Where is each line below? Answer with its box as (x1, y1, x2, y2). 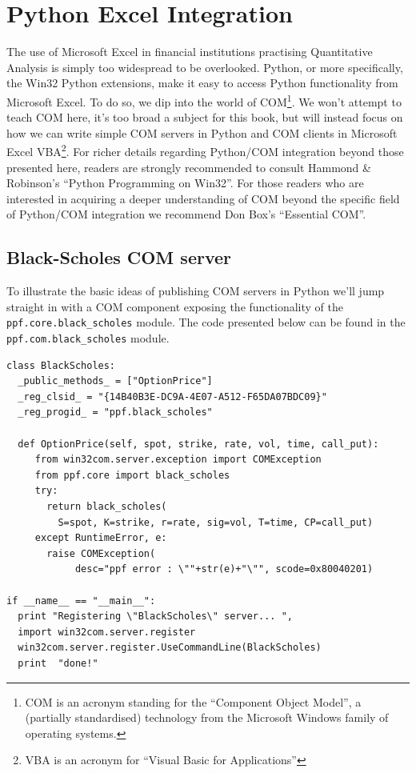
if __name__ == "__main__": (6, 595, 156, 607)
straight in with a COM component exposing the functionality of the (6, 298, 344, 314)
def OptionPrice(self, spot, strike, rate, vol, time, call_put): (18, 438, 379, 450)
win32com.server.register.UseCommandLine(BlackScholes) (18, 642, 322, 654)
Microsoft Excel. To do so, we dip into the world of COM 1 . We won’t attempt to (6, 90, 402, 110)
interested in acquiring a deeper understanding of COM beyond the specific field (6, 190, 400, 206)
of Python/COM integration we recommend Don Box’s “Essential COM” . (6, 206, 366, 222)
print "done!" (18, 657, 98, 669)
